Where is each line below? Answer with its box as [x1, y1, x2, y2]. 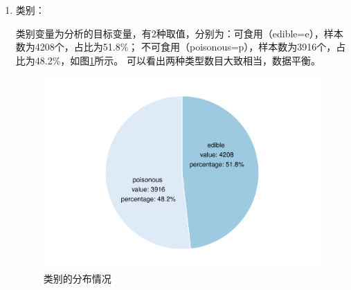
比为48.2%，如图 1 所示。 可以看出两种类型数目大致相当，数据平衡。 [15, 53, 321, 67]
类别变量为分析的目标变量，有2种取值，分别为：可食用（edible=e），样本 [15, 26, 343, 40]
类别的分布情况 [43, 271, 111, 286]
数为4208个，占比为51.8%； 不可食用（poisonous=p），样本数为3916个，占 [15, 39, 346, 54]
